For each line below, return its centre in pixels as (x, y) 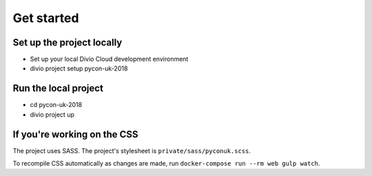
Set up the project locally (68, 42)
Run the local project (58, 89)
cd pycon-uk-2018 (56, 105)
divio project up (52, 115)
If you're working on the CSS (75, 134)
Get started (46, 18)
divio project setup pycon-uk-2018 (79, 68)
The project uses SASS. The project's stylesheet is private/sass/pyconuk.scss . (132, 150)
